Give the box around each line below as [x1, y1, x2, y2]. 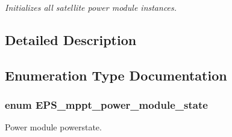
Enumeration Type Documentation [5, 65, 227, 84]
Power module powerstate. [5, 121, 102, 133]
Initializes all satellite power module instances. [5, 1, 177, 13]
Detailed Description [5, 30, 137, 49]
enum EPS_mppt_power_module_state [5, 97, 208, 112]
